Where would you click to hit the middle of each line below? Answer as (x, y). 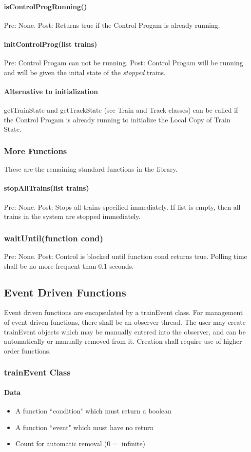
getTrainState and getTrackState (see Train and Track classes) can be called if (121, 110)
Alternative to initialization (51, 91)
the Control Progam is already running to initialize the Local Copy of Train (117, 119)
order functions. (28, 350)
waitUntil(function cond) (54, 238)
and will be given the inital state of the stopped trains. (85, 72)
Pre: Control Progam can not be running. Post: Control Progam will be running (124, 63)
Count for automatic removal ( (61, 443)
